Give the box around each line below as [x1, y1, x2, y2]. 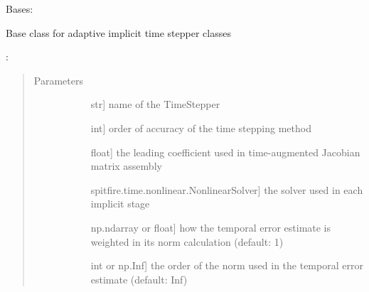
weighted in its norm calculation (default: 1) [90, 234, 284, 249]
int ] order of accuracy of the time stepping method [90, 120, 311, 135]
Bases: [6, 1, 33, 16]
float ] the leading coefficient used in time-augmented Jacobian [90, 144, 360, 159]
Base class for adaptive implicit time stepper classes [6, 25, 231, 40]
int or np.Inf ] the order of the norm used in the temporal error [90, 258, 363, 273]
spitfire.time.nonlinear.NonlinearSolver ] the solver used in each [90, 182, 363, 197]
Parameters [33, 72, 83, 87]
